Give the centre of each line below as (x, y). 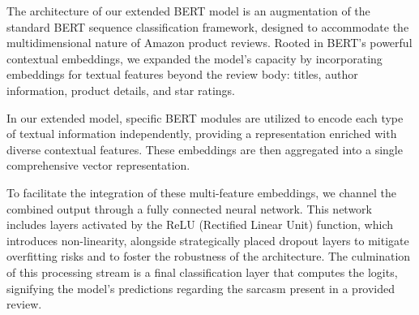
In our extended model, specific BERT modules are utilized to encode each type (205, 117)
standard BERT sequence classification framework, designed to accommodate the (208, 26)
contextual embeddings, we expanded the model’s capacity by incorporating (195, 58)
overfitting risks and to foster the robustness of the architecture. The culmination (209, 256)
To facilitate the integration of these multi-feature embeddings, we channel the (201, 192)
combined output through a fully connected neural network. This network (189, 208)
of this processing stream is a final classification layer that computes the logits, (202, 272)
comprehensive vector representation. (98, 165)
